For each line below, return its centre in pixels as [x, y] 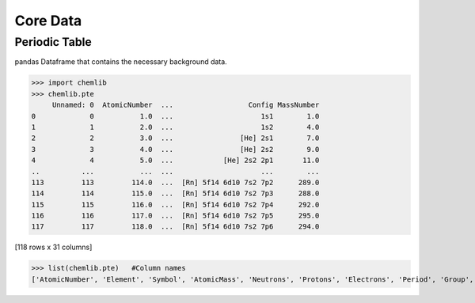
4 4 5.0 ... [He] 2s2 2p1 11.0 [175, 161]
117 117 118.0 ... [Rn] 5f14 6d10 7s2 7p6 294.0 [175, 227]
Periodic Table [53, 42]
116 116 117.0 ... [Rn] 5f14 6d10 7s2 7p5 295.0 [175, 216]
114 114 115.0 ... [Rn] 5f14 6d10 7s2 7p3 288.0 [175, 193]
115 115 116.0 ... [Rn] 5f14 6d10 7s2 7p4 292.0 [175, 205]
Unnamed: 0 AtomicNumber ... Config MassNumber [186, 105]
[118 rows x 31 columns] [53, 247]
